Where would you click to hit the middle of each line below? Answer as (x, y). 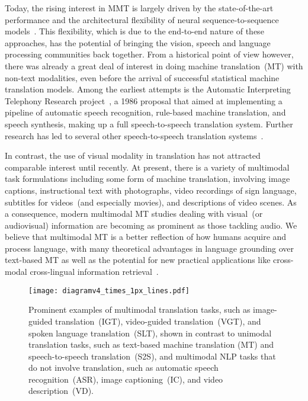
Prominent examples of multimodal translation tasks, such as (139, 309)
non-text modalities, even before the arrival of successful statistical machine (142, 77)
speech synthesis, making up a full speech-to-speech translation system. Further (149, 123)
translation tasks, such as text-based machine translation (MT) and (151, 344)
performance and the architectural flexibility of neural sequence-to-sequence (142, 19)
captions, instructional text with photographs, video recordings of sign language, (151, 190)
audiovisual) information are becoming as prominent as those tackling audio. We (151, 225)
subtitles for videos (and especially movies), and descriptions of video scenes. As (151, 202)
